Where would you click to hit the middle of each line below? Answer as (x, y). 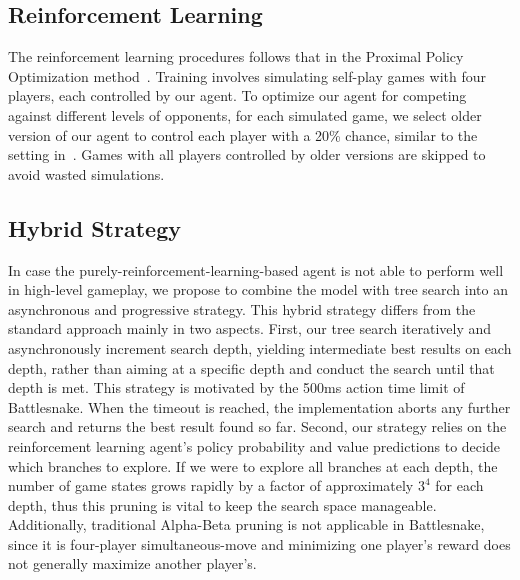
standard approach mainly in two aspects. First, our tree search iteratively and (250, 328)
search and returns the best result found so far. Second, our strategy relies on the (257, 426)
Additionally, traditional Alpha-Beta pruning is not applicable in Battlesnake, (246, 524)
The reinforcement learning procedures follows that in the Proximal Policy (236, 56)
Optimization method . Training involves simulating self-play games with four (247, 75)
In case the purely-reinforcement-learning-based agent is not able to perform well (256, 269)
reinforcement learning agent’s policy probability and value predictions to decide (254, 445)
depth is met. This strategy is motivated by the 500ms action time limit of (236, 387)
